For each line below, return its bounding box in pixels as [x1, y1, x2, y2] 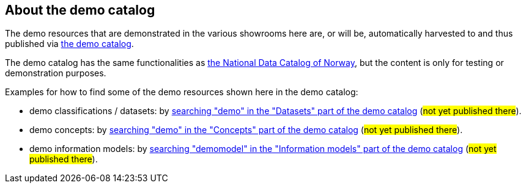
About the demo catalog [5, 2, 155, 18]
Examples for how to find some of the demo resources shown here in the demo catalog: [5, 87, 358, 98]
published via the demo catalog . [5, 38, 134, 49]
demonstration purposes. [5, 68, 106, 79]
